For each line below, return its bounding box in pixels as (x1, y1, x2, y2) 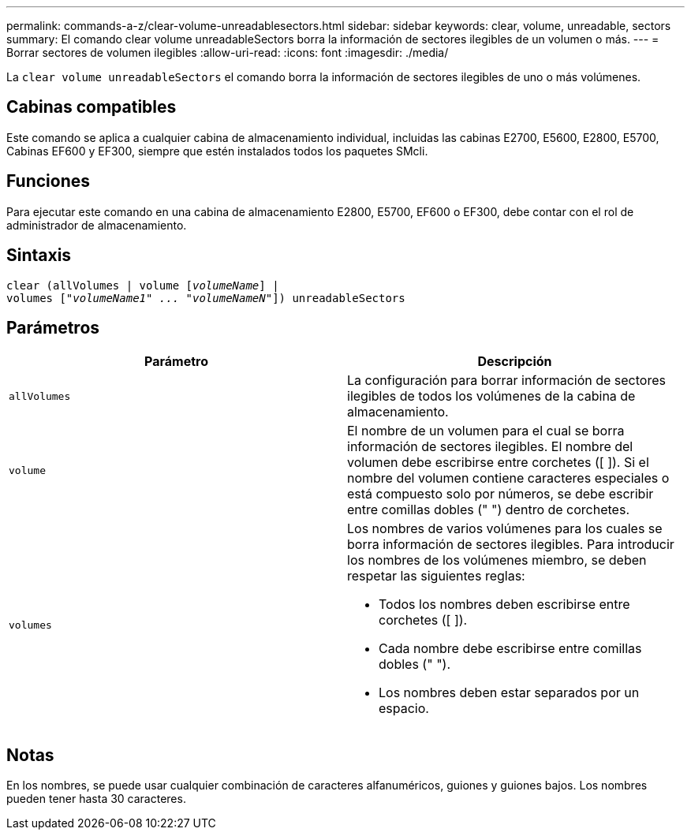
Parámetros (6, 317, 100, 338)
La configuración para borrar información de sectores (347, 372, 666, 389)
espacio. (379, 700, 429, 717)
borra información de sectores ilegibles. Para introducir (347, 536, 674, 553)
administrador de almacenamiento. (6, 218, 187, 232)
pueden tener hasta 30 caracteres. (6, 792, 186, 806)
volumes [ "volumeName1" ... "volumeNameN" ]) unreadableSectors (6, 291, 405, 304)
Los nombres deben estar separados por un (379, 685, 640, 701)
